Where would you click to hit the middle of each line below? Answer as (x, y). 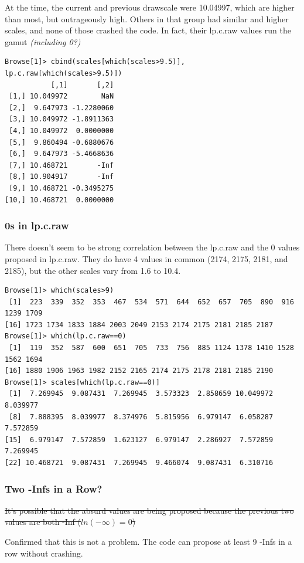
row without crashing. (44, 553)
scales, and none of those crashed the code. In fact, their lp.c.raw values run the (148, 30)
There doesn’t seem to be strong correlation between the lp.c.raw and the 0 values (152, 247)
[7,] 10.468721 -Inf (62, 165)
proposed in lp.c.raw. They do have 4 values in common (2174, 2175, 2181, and (146, 258)
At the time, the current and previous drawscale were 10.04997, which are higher (150, 7)
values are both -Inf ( (43, 522)
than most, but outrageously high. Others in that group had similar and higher (147, 18)
